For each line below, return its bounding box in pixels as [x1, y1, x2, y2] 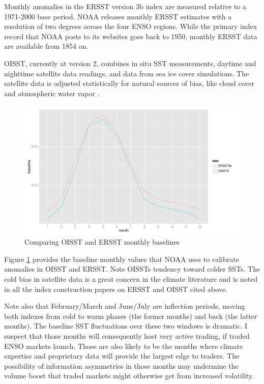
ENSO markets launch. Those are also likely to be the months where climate [4, 340, 243, 351]
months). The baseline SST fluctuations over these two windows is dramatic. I [4, 320, 248, 331]
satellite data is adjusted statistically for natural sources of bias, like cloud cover [4, 78, 254, 88]
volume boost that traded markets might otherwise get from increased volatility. [4, 370, 254, 381]
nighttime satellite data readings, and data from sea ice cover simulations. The [4, 68, 249, 78]
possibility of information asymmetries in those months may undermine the [4, 360, 239, 371]
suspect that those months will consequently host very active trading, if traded [4, 330, 250, 341]
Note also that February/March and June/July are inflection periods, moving [4, 301, 245, 311]
